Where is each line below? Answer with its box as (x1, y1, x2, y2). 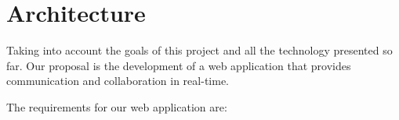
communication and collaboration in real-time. (6, 72, 229, 89)
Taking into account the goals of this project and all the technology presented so (6, 42, 393, 58)
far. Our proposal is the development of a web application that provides (6, 57, 351, 73)
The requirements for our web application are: (6, 98, 227, 115)
